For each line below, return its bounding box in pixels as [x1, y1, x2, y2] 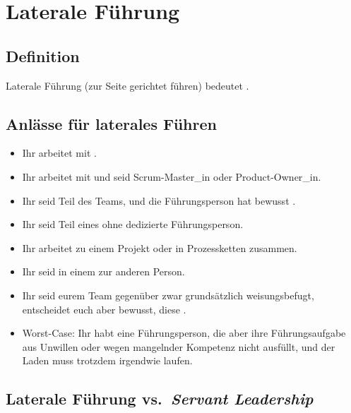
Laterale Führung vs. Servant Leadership [6, 388, 314, 409]
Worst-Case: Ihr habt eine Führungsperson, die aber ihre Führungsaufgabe [22, 325, 346, 340]
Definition [6, 44, 80, 66]
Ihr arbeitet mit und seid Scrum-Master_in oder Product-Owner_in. [22, 169, 321, 184]
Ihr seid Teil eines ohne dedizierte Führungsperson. [22, 217, 244, 232]
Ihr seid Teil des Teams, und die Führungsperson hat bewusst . [22, 193, 296, 208]
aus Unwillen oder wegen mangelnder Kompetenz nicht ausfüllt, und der [22, 339, 335, 354]
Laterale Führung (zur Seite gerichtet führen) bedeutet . [6, 78, 249, 92]
